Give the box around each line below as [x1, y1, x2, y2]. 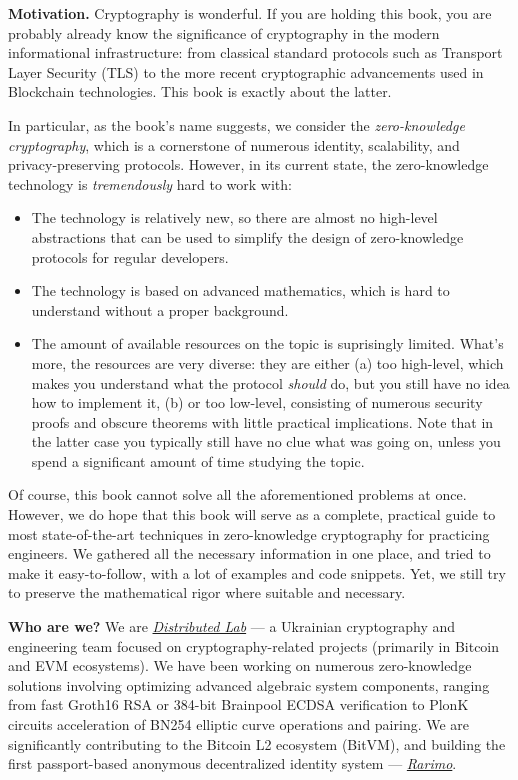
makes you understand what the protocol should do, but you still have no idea [31, 372, 510, 393]
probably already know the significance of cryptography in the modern [8, 22, 440, 43]
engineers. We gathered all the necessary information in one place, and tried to [8, 543, 491, 564]
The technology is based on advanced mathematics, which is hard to [31, 280, 450, 301]
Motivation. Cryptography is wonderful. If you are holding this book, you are [8, 3, 492, 23]
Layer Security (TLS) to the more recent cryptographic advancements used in [8, 61, 484, 82]
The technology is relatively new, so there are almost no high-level [31, 207, 438, 228]
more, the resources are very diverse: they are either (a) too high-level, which [31, 352, 504, 373]
